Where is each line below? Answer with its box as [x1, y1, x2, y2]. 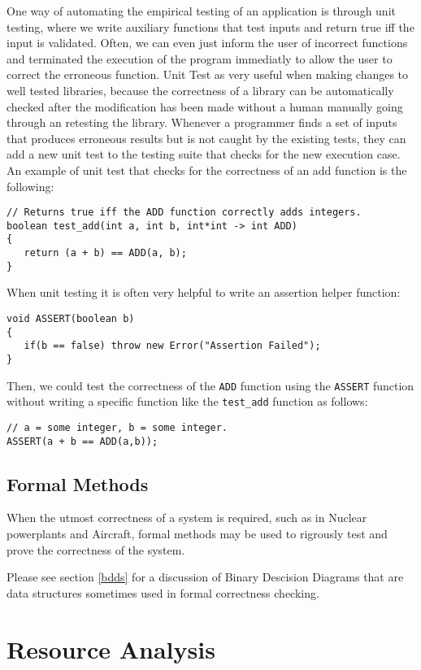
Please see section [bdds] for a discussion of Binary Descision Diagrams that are [7, 568, 404, 585]
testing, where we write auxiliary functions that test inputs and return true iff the [7, 18, 414, 35]
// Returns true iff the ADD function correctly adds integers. [7, 207, 362, 219]
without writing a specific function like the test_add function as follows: [7, 393, 368, 410]
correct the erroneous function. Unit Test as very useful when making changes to [7, 66, 409, 83]
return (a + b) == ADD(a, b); [24, 247, 187, 259]
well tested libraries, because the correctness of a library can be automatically [7, 81, 394, 98]
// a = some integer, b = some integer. [7, 421, 228, 433]
